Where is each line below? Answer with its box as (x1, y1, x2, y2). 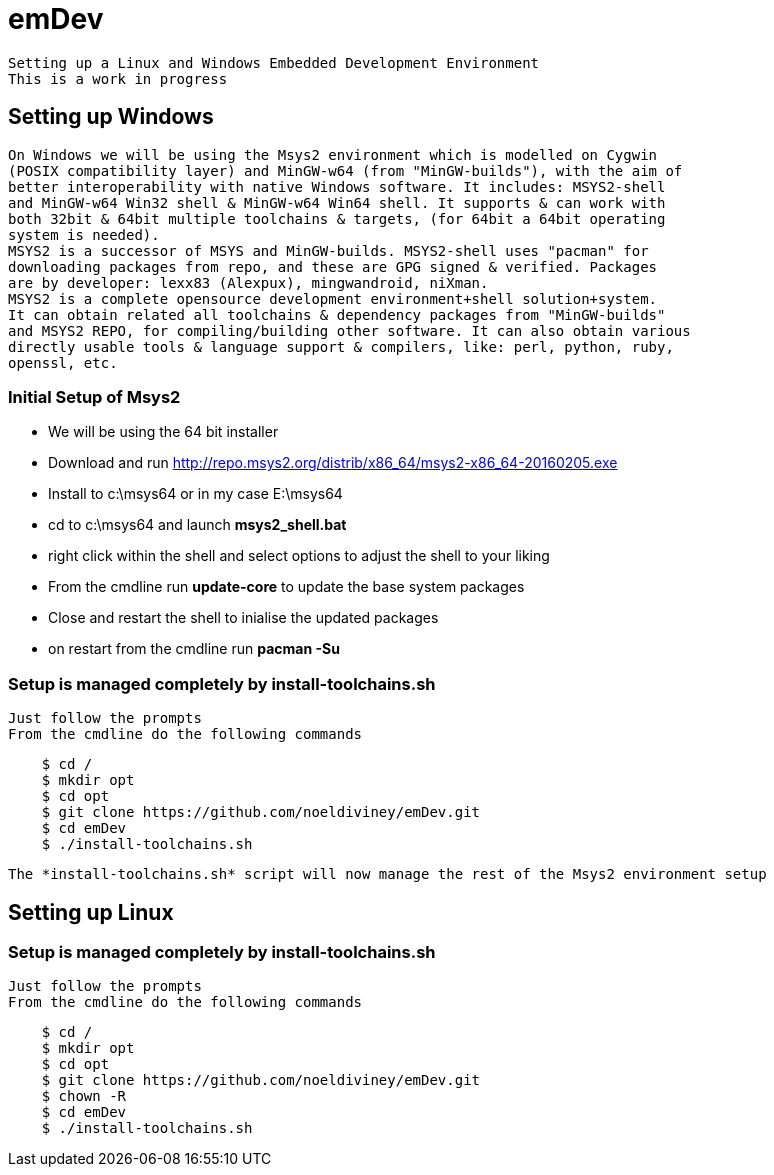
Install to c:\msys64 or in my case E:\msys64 (48, 485, 343, 503)
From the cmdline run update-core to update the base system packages (48, 578, 525, 596)
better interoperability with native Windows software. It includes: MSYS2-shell (8, 178, 666, 195)
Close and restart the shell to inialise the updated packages (48, 609, 439, 627)
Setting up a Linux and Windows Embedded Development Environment (8, 54, 540, 71)
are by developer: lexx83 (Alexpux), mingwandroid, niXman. (8, 274, 489, 291)
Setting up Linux (8, 899, 174, 925)
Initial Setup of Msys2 (8, 386, 181, 407)
